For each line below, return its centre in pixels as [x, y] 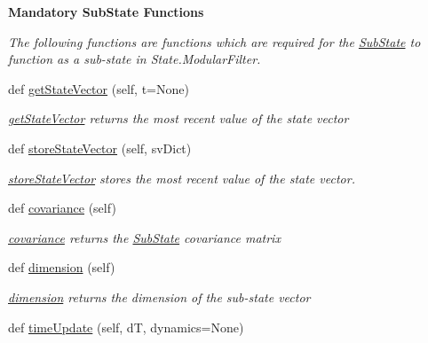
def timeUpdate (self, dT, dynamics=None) [126, 327]
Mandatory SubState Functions [106, 12]
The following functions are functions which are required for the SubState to [214, 41]
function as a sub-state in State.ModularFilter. [135, 59]
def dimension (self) [62, 267]
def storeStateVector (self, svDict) [100, 148]
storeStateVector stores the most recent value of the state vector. [182, 178]
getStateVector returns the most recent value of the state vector [178, 118]
